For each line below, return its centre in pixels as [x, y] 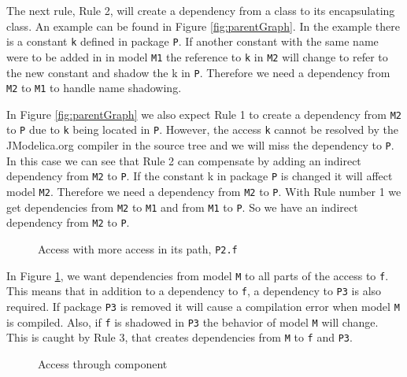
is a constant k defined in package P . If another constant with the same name [192, 41]
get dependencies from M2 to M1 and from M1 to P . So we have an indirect [182, 207]
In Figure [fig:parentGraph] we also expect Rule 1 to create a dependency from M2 [204, 114]
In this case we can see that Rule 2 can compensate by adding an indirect [184, 160]
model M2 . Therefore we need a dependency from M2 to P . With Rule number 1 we [204, 192]
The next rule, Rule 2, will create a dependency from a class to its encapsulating [201, 10]
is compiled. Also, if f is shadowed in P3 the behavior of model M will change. [192, 322]
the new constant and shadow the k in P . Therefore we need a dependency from [198, 72]
